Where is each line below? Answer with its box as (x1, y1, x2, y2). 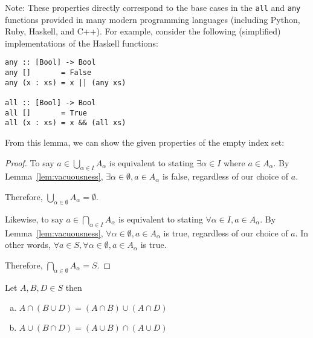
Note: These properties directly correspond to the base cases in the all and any (5, 1, 301, 13)
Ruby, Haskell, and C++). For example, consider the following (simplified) (5, 25, 281, 37)
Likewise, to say (5, 212, 63, 225)
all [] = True (5, 108, 88, 117)
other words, (5, 238, 51, 251)
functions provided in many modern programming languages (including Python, (5, 13, 300, 25)
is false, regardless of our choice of (163, 170, 289, 183)
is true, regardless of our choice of (163, 226, 288, 239)
